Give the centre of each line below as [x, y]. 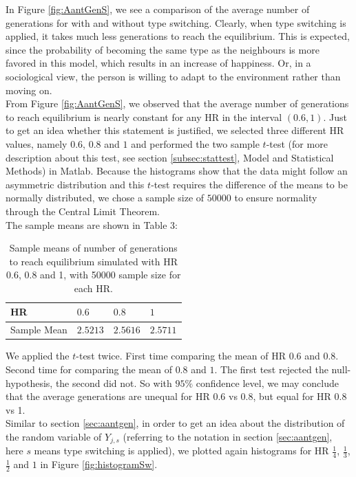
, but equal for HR [292, 396]
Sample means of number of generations [93, 248]
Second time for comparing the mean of [89, 369]
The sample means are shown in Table [86, 224]
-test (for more [297, 143]
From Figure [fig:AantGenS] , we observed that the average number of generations [177, 103]
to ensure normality [276, 198]
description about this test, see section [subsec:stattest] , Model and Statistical [170, 157]
